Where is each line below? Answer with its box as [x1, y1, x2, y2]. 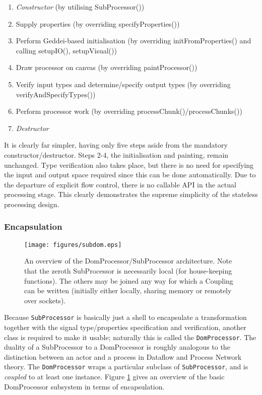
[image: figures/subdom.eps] [24, 241, 122, 248]
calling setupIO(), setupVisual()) [16, 45, 117, 55]
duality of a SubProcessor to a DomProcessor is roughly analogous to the [4, 342, 230, 352]
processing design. [4, 199, 59, 209]
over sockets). [24, 295, 66, 305]
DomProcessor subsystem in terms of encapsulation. [4, 381, 165, 391]
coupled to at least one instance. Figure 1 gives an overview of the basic [4, 371, 225, 382]
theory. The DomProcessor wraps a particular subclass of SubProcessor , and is [4, 361, 248, 372]
